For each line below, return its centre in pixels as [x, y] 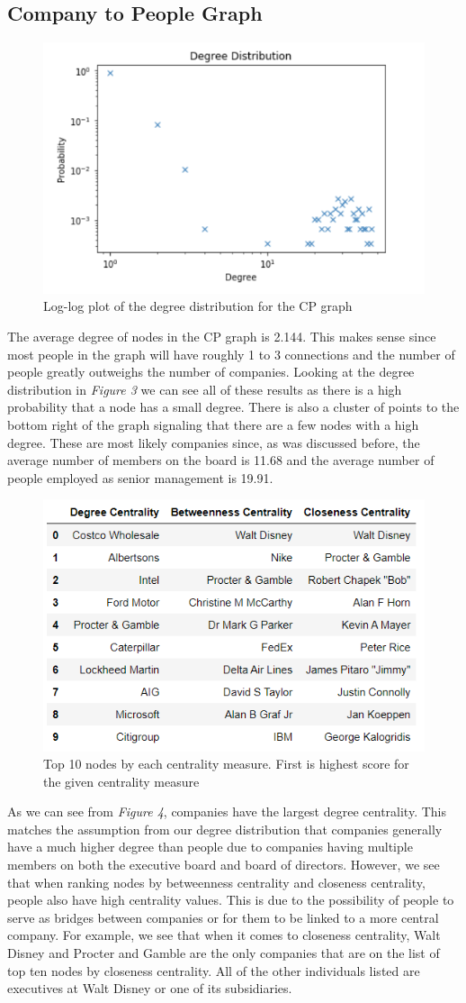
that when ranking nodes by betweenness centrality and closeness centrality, [216, 882]
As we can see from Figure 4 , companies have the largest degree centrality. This [227, 812]
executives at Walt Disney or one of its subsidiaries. [150, 988]
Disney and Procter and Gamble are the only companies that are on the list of [224, 953]
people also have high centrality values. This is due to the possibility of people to [231, 900]
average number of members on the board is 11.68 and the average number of [221, 460]
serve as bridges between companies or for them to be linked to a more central [223, 917]
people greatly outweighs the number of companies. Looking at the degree [211, 372]
